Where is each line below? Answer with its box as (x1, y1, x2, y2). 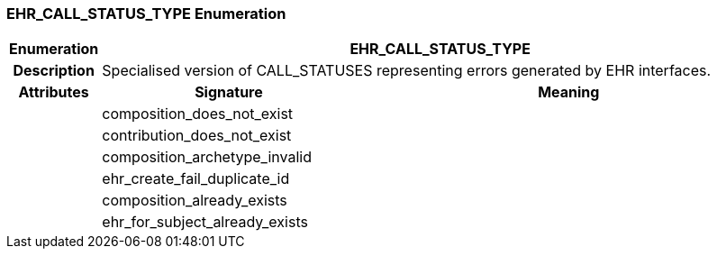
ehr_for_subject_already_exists (102, 213, 308, 232)
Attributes (18, 83, 89, 102)
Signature (195, 83, 263, 102)
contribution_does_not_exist (102, 126, 292, 145)
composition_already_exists (102, 191, 287, 210)
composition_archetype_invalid (102, 148, 312, 167)
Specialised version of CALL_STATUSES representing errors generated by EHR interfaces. (102, 61, 712, 80)
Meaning (538, 83, 600, 102)
